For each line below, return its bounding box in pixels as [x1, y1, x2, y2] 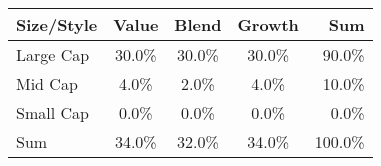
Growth [237, 13, 299, 36]
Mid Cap [16, 72, 78, 95]
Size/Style [16, 13, 98, 36]
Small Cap [16, 101, 89, 124]
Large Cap [16, 43, 90, 66]
